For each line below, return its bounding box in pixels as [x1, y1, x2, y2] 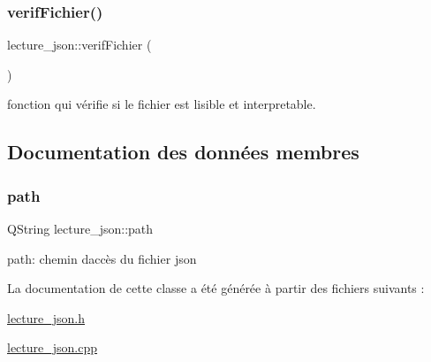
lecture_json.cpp [7, 338, 98, 357]
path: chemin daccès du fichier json [7, 249, 197, 267]
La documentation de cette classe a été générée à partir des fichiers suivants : [7, 279, 425, 297]
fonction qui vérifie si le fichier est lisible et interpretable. [7, 95, 316, 113]
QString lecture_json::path [7, 220, 154, 237]
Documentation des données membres [7, 138, 359, 166]
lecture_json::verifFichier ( [7, 35, 152, 54]
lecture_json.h [7, 308, 86, 327]
